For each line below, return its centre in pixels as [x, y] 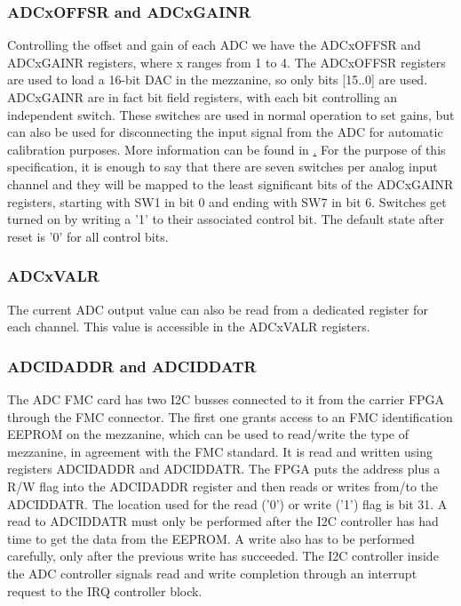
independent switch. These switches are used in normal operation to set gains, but [231, 114]
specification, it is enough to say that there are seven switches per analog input [223, 167]
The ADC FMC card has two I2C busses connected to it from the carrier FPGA [226, 399]
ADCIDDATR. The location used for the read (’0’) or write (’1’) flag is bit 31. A [227, 503]
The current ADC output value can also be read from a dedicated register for [218, 309]
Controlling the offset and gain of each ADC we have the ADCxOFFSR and [214, 45]
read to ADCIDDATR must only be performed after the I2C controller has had [223, 521]
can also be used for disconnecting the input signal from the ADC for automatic [225, 132]
